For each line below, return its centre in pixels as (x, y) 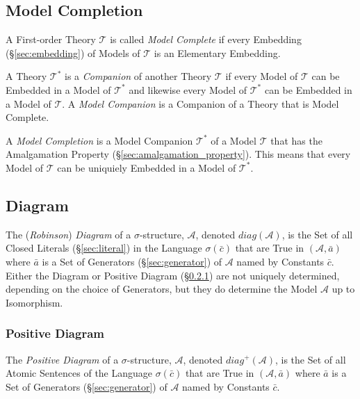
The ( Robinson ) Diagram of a (68, 234)
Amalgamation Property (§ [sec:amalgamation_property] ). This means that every (178, 154)
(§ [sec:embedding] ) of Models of (73, 52)
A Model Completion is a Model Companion (99, 140)
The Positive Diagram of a (62, 359)
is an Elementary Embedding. (217, 52)
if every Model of (262, 76)
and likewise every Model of (188, 89)
